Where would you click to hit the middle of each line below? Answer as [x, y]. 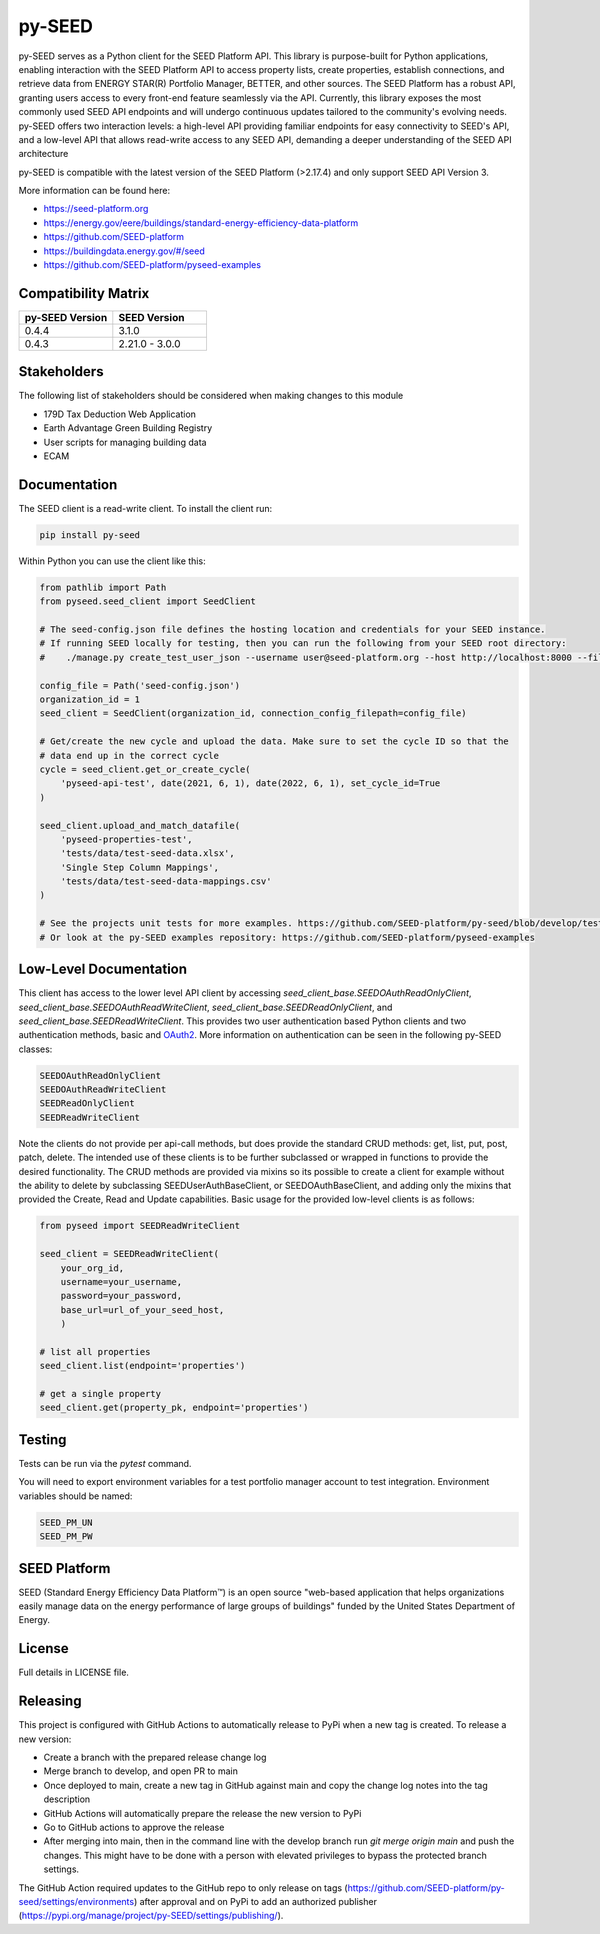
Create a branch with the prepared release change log [155, 1757]
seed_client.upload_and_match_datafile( [139, 825]
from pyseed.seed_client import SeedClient [148, 601]
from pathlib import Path [103, 587]
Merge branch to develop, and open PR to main [141, 1771]
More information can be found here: [94, 191]
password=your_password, [121, 1296]
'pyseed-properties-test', [127, 839]
